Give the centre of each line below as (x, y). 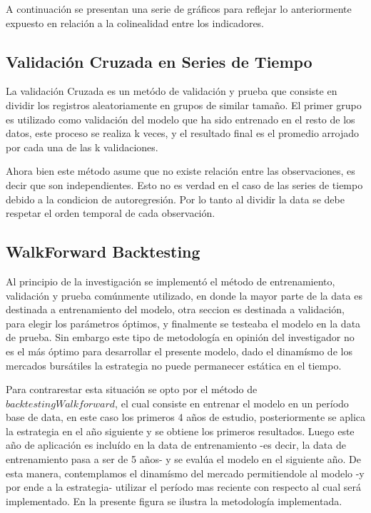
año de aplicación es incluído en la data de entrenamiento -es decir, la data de (176, 445)
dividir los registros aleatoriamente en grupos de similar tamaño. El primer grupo (184, 105)
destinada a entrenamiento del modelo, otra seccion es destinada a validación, (175, 309)
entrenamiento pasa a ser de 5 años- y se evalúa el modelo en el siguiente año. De (183, 459)
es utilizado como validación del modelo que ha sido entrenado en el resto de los (181, 119)
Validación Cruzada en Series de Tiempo (159, 61)
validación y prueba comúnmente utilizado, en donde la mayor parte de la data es (184, 295)
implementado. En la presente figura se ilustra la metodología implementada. (174, 501)
